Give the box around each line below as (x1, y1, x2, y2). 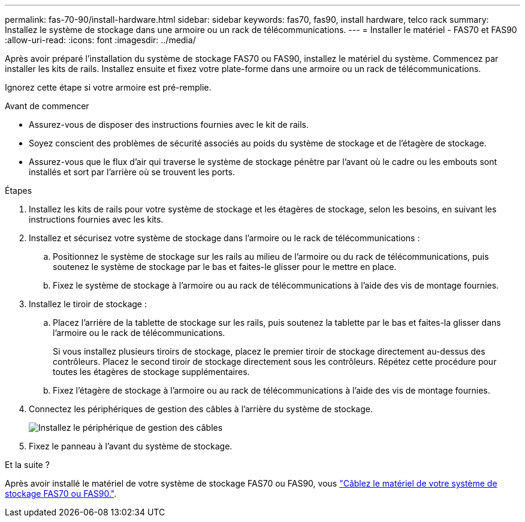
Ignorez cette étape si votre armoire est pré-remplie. (5, 82, 212, 92)
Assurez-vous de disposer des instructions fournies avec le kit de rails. (29, 119, 309, 130)
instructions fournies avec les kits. (29, 214, 164, 224)
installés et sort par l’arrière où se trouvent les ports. (29, 167, 235, 177)
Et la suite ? (5, 460, 50, 470)
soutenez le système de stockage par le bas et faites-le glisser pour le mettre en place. (53, 262, 397, 272)
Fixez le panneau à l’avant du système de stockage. (29, 441, 233, 451)
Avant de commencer (5, 101, 89, 111)
